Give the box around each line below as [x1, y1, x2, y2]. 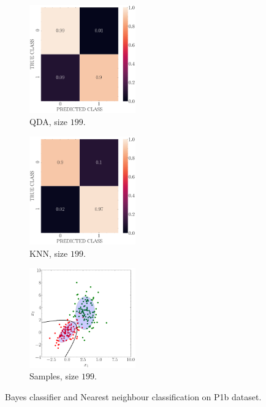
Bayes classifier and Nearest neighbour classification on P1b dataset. [5, 390, 262, 403]
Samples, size [29, 370, 79, 382]
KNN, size [29, 246, 68, 259]
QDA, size [29, 115, 68, 127]
